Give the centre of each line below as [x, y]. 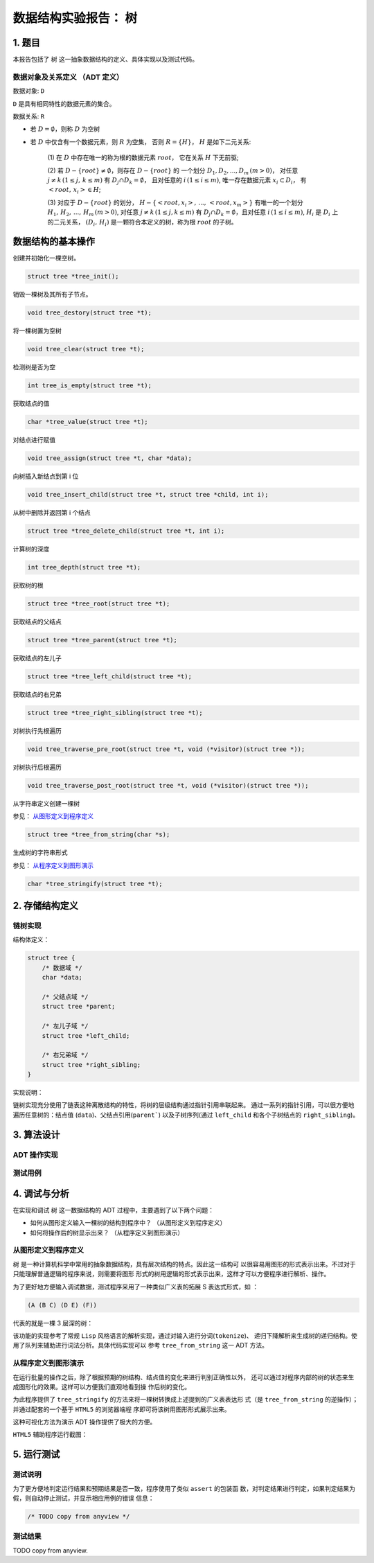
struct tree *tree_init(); [73, 276]
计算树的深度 [31, 549]
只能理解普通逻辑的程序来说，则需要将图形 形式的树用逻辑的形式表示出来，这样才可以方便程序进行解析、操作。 [171, 1274]
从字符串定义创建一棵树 [46, 803]
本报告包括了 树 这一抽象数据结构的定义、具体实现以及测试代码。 [106, 60]
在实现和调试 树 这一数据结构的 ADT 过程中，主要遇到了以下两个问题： [114, 1210]
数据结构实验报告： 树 [75, 18]
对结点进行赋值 [34, 440]
